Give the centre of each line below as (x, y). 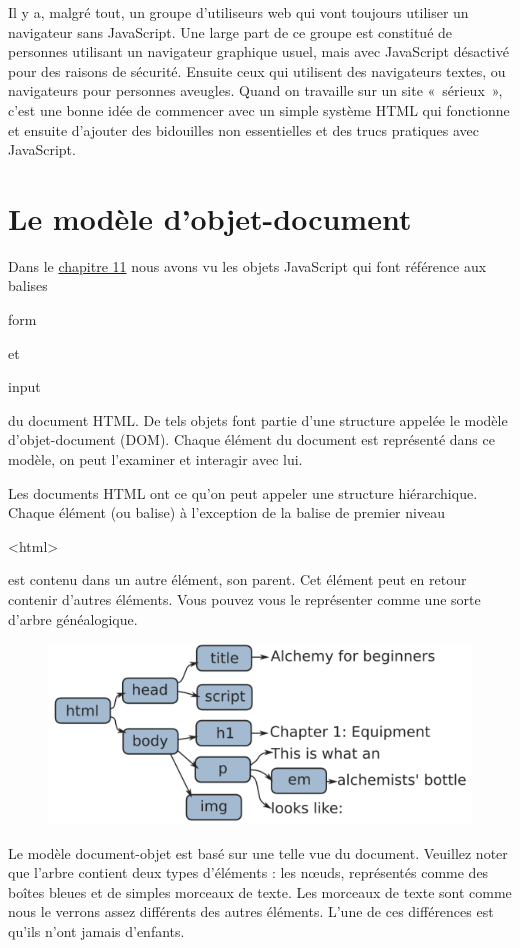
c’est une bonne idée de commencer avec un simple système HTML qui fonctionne (259, 109)
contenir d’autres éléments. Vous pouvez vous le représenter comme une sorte (244, 599)
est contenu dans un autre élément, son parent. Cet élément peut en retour (237, 579)
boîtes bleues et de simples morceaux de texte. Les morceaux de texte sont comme (260, 891)
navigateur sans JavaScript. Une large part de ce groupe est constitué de (230, 31)
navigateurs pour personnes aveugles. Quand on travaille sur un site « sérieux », (255, 90)
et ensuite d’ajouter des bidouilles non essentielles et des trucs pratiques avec (243, 129)
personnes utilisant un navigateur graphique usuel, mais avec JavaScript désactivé (258, 51)
